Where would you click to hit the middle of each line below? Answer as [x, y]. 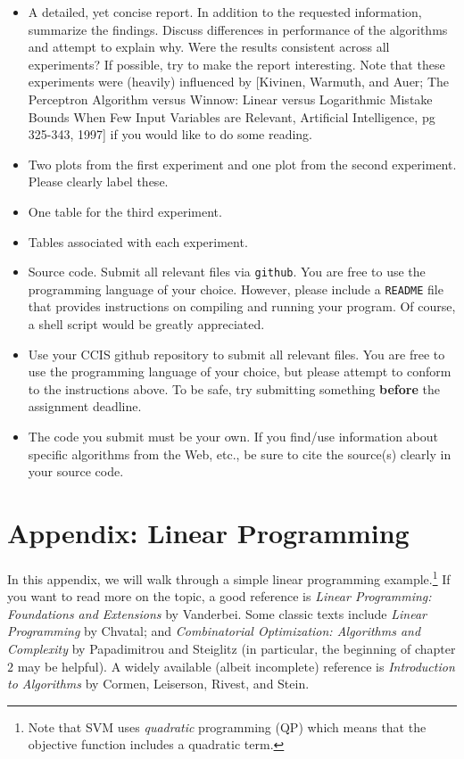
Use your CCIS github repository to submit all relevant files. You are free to [236, 354]
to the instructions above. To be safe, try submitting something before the [234, 388]
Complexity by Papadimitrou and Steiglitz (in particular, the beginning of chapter [232, 648]
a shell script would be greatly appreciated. [146, 324]
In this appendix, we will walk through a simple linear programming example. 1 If [229, 577]
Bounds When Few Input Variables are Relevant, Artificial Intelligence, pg [232, 116]
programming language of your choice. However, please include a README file [236, 289]
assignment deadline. [85, 406]
